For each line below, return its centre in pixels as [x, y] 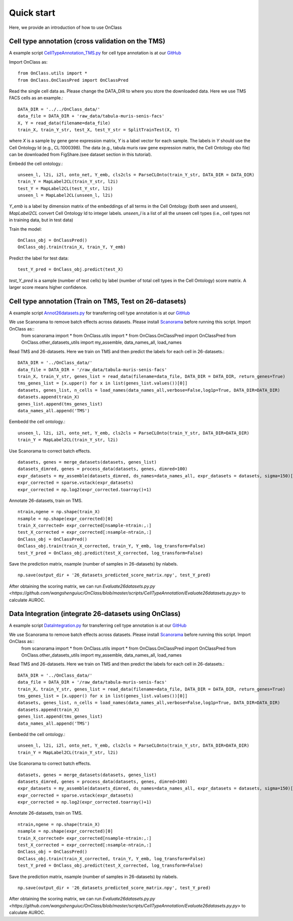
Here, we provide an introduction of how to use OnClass [65, 27]
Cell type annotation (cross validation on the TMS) [87, 41]
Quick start [32, 13]
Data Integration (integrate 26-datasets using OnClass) [95, 614]
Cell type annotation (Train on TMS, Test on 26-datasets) [98, 301]
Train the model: [25, 229]
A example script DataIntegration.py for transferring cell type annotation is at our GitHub [98, 626]
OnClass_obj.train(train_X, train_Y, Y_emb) [72, 247]
